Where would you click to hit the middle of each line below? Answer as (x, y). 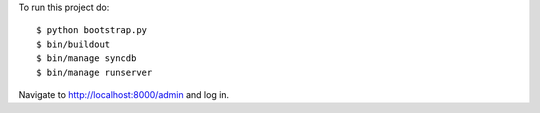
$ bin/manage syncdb (86, 58)
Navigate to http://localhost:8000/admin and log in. (124, 94)
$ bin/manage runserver (94, 72)
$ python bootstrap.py (92, 30)
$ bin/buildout (73, 44)
